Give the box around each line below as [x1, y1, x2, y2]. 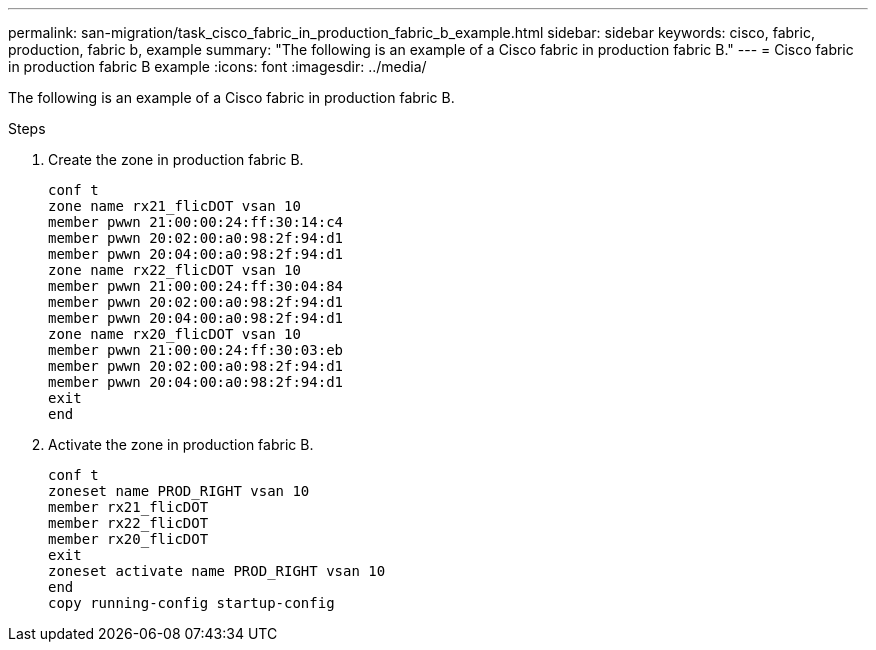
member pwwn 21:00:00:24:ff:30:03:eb [48, 342, 344, 358]
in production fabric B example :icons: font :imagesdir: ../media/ [8, 58, 427, 75]
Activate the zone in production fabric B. [48, 436, 314, 453]
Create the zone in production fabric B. [48, 151, 304, 168]
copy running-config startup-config [48, 595, 335, 611]
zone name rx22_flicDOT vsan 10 [48, 262, 301, 278]
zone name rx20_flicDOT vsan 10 [48, 326, 301, 342]
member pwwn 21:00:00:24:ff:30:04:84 [48, 278, 344, 294]
